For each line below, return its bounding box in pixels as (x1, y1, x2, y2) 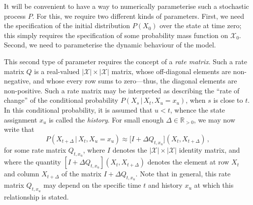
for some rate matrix (4, 144, 66, 155)
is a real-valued (34, 66, 80, 76)
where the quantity (4, 157, 61, 167)
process (4, 10, 26, 21)
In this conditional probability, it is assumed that (4, 104, 153, 115)
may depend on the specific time (43, 180, 141, 190)
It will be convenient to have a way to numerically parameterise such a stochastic (4, 1, 249, 11)
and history (148, 180, 183, 190)
